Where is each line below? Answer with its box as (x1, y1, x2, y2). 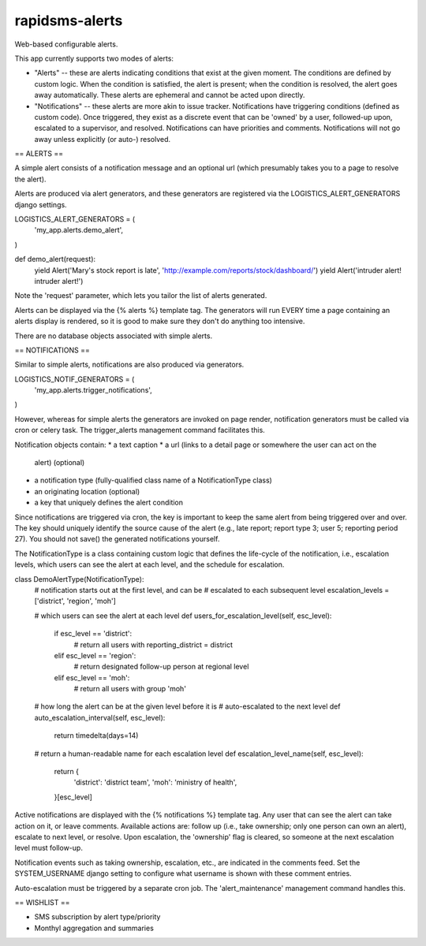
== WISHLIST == (14, 897, 70, 907)
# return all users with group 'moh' (73, 684, 187, 694)
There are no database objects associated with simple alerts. (14, 331, 213, 341)
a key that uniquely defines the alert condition (34, 497, 184, 508)
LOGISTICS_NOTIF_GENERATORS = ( (14, 374, 135, 384)
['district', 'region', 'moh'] (34, 596, 116, 606)
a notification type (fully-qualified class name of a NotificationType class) (34, 475, 272, 485)
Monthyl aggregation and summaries (34, 923, 154, 933)
